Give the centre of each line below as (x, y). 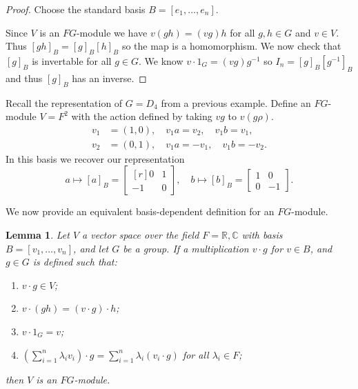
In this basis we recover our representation (95, 158)
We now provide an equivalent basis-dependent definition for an (140, 211)
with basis (262, 235)
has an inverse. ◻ (109, 78)
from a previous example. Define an (236, 102)
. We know (161, 60)
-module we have (112, 32)
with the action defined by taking (142, 116)
